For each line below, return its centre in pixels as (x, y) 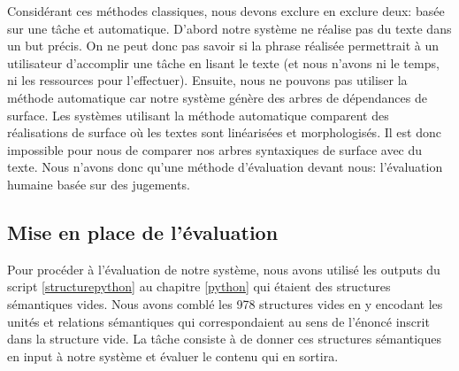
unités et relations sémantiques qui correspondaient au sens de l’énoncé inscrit (218, 321)
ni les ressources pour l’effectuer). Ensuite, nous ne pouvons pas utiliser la (207, 80)
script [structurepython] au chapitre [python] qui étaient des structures (199, 286)
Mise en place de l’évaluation (143, 232)
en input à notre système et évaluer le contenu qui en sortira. (173, 356)
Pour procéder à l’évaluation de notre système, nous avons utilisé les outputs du (224, 269)
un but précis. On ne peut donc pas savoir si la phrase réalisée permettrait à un (223, 46)
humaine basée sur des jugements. (99, 184)
